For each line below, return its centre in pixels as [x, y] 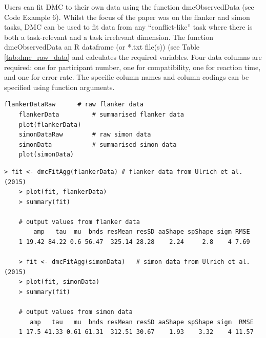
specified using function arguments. [59, 87]
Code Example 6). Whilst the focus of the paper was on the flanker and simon [127, 17]
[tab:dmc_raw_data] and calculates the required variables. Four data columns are [133, 57]
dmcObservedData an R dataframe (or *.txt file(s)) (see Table [102, 47]
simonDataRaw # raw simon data [85, 135]
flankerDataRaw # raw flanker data [74, 105]
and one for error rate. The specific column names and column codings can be [127, 77]
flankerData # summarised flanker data [101, 114]
